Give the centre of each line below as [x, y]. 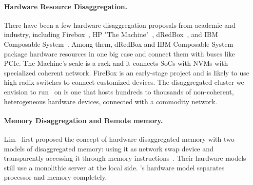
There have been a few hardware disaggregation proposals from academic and [120, 25]
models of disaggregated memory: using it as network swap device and [109, 148]
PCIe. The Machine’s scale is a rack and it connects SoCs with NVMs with [116, 63]
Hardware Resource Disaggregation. [66, 6]
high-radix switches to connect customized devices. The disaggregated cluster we [124, 82]
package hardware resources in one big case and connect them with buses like [119, 53]
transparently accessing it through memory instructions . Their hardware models [125, 158]
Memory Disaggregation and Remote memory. [84, 120]
